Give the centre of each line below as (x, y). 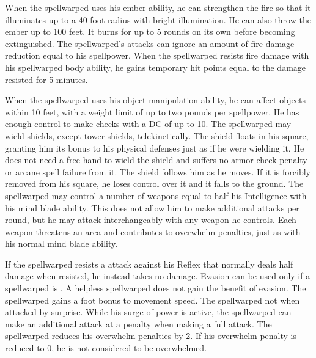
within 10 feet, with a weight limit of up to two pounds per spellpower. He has (152, 111)
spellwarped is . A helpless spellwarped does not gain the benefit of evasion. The (156, 288)
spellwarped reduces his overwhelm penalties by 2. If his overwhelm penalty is (151, 336)
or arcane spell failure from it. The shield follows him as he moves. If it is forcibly (158, 171)
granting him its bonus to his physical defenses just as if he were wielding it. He (155, 148)
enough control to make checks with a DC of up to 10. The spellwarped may (148, 124)
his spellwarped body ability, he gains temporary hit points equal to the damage (156, 67)
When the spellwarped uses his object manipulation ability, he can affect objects (155, 100)
